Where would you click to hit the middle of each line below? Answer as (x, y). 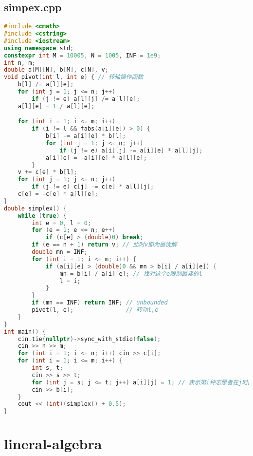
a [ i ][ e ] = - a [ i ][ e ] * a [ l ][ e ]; (96, 158)
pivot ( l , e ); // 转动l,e (95, 310)
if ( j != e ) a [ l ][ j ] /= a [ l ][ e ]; (86, 99)
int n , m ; (20, 63)
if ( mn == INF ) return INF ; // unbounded (100, 303)
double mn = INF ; (60, 252)
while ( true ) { (42, 216)
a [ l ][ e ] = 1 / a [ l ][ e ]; (56, 106)
